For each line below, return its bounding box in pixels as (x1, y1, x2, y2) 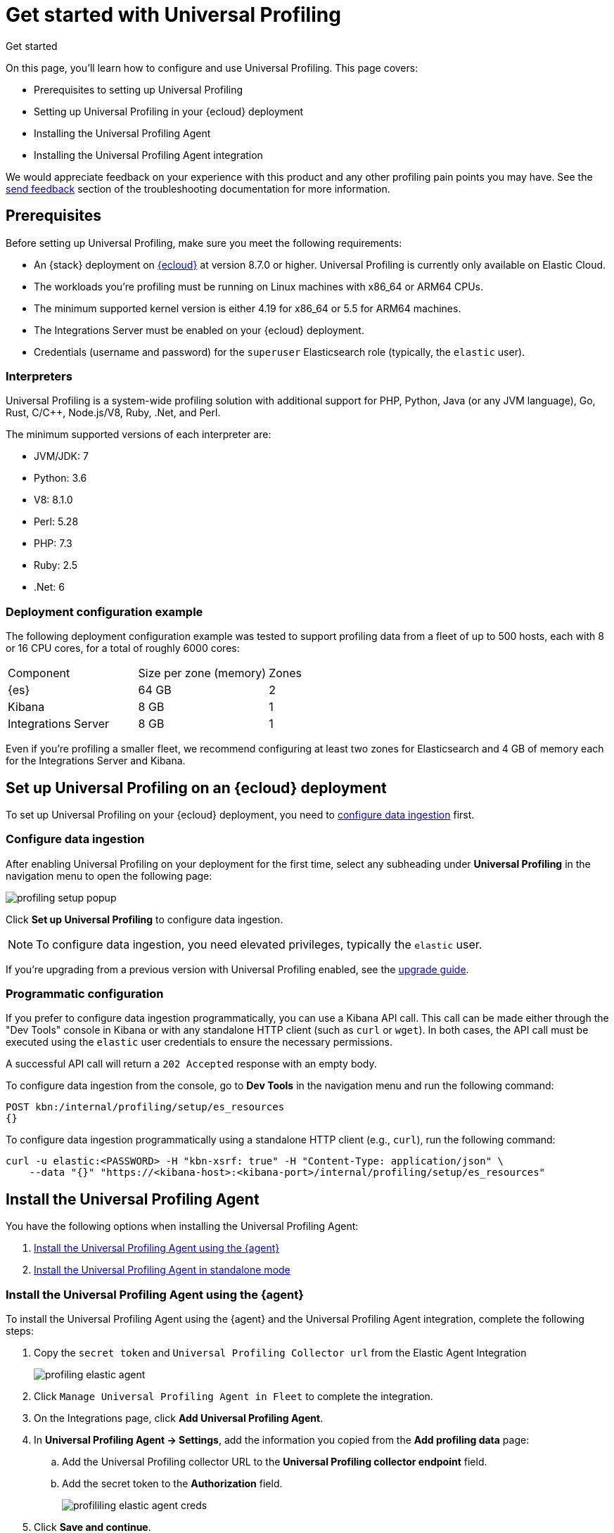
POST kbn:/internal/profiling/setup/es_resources (6, 1101, 285, 1113)
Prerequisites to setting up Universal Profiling (34, 83, 243, 96)
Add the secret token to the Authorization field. (62, 1477, 283, 1490)
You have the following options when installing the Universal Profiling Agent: (6, 1220, 359, 1233)
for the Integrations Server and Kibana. (6, 755, 186, 767)
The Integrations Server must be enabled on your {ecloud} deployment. (34, 323, 364, 336)
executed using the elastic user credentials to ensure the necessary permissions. (6, 1036, 392, 1048)
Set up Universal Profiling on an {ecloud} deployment (6, 778, 387, 797)
